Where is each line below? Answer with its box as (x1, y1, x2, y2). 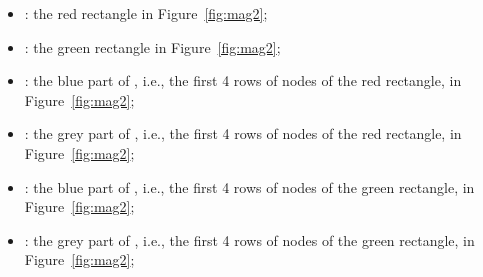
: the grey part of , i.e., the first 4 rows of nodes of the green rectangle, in (24, 229, 475, 250)
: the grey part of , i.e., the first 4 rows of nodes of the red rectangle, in (24, 123, 462, 144)
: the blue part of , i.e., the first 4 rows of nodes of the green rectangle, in (24, 176, 475, 197)
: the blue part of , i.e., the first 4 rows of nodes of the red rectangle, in (24, 70, 462, 91)
